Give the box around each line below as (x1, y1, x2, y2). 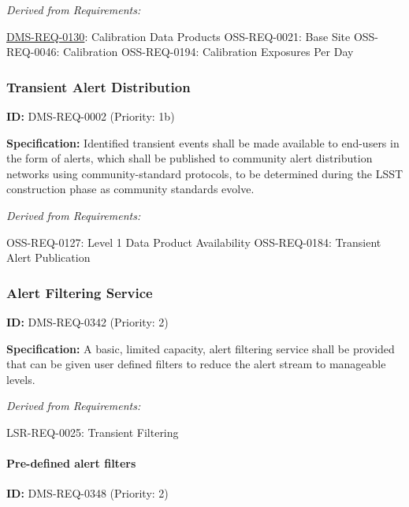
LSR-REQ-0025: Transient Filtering (6, 423, 179, 440)
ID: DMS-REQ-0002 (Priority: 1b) (6, 108, 175, 124)
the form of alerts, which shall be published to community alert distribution (6, 150, 373, 166)
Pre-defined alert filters (6, 455, 136, 472)
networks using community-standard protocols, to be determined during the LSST (6, 165, 403, 181)
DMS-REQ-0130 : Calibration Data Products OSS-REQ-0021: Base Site (6, 28, 351, 44)
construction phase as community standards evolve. (6, 181, 255, 197)
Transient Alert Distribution (6, 76, 191, 96)
